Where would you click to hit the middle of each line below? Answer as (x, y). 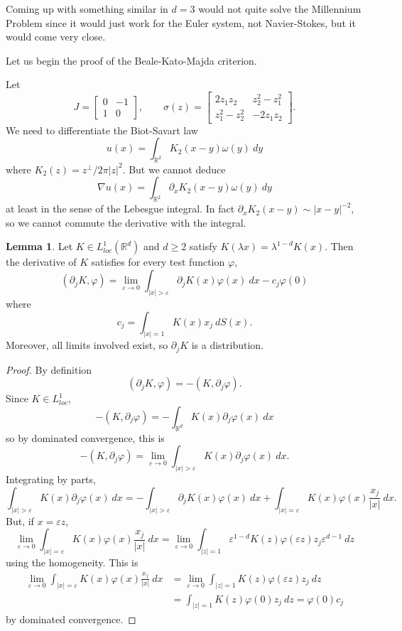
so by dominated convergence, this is (85, 437)
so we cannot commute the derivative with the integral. (126, 222)
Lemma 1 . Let (39, 246)
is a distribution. (228, 345)
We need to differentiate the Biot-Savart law (102, 130)
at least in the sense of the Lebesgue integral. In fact (120, 209)
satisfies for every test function (158, 262)
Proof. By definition (49, 369)
